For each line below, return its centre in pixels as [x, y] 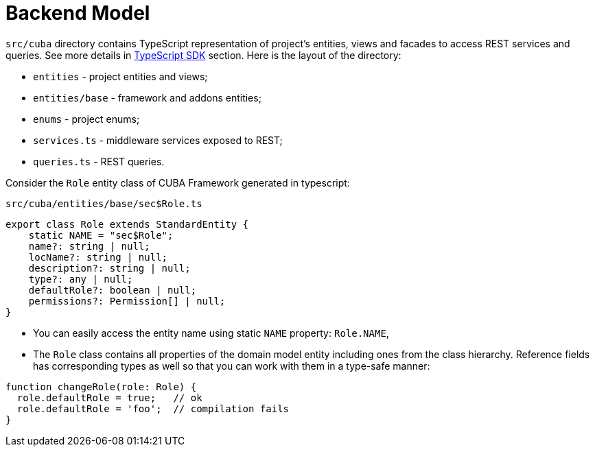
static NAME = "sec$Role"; [101, 235]
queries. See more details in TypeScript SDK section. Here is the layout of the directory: [203, 55]
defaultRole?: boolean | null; [113, 290]
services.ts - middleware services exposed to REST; [158, 140]
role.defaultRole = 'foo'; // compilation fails [153, 408]
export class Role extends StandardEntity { [127, 224]
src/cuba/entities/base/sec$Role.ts [104, 203]
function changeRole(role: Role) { [101, 386]
